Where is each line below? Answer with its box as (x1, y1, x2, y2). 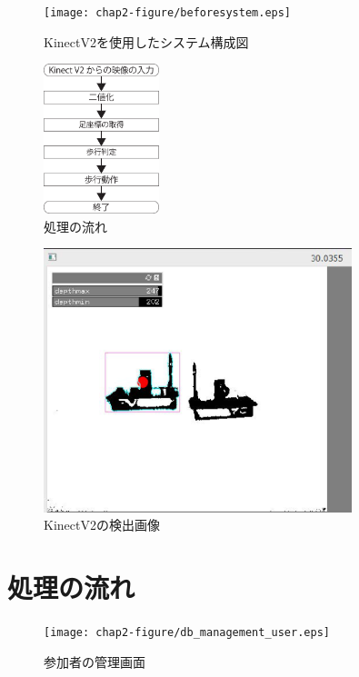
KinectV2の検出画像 (44, 515, 160, 534)
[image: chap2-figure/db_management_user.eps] (44, 626, 330, 640)
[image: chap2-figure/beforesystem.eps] (44, 6, 292, 19)
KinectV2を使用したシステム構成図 (44, 32, 249, 51)
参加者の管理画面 (44, 652, 145, 671)
